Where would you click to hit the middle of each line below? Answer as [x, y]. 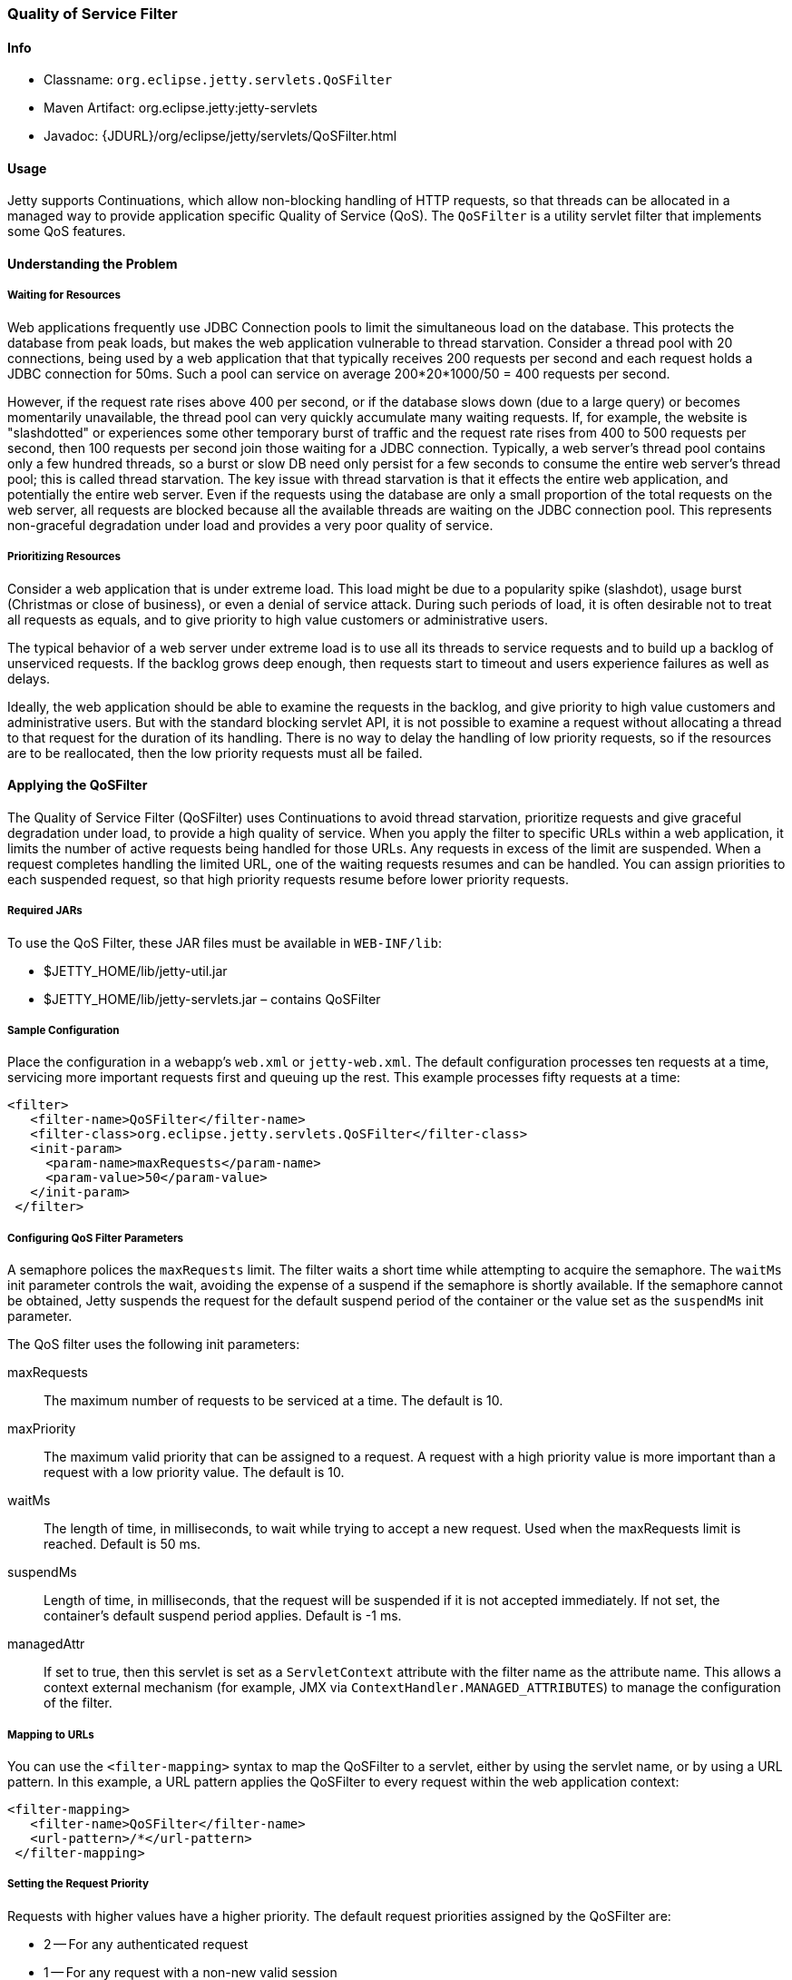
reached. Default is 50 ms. [122, 1544]
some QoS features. [67, 231]
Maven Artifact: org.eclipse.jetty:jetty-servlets [181, 108]
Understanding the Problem [93, 264]
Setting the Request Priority [78, 1884]
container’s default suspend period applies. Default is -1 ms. [223, 1616]
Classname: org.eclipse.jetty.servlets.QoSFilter [218, 80]
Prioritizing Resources [64, 557]
